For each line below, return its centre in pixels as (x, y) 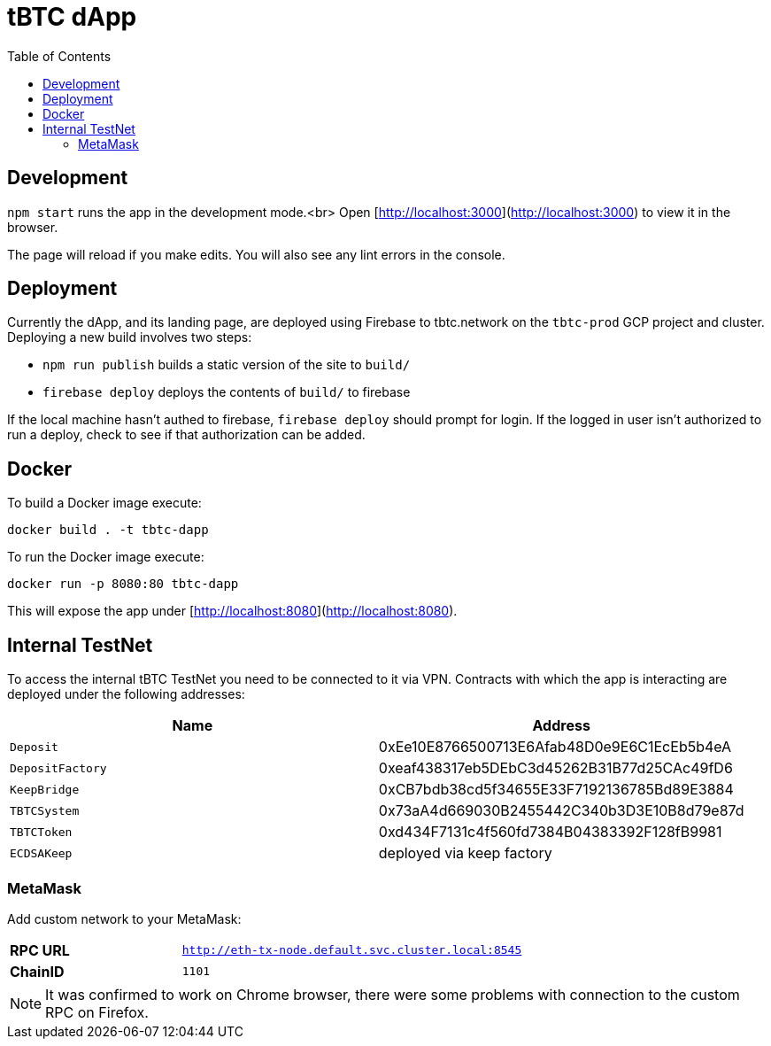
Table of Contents (59, 56)
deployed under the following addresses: (126, 694)
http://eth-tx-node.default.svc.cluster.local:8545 (352, 950)
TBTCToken (41, 832)
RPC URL (40, 950)
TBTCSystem (45, 810)
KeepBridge (45, 789)
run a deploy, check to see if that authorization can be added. (186, 435)
